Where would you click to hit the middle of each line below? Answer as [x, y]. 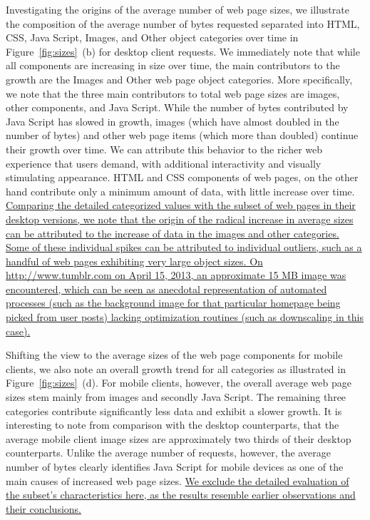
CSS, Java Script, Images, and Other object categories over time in [152, 37]
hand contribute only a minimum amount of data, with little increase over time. [180, 191]
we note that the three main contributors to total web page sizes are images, [173, 93]
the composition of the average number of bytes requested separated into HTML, [183, 23]
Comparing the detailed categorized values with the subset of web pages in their [181, 205]
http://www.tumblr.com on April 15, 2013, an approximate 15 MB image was [176, 275]
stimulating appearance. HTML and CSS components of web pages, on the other [182, 177]
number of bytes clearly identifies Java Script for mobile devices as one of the [175, 467]
